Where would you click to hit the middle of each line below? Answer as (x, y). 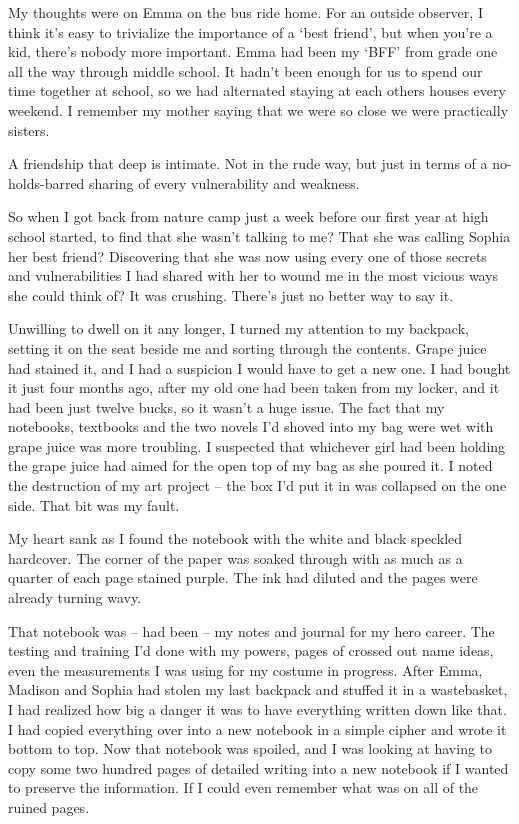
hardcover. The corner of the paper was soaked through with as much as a (235, 557)
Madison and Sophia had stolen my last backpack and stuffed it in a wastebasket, (258, 689)
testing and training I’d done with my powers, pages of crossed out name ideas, (251, 650)
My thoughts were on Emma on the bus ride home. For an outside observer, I (245, 12)
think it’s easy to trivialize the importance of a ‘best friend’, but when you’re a (250, 31)
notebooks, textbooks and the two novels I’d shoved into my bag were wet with (251, 426)
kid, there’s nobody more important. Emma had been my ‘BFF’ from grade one (253, 51)
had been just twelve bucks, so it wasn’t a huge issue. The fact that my (226, 406)
